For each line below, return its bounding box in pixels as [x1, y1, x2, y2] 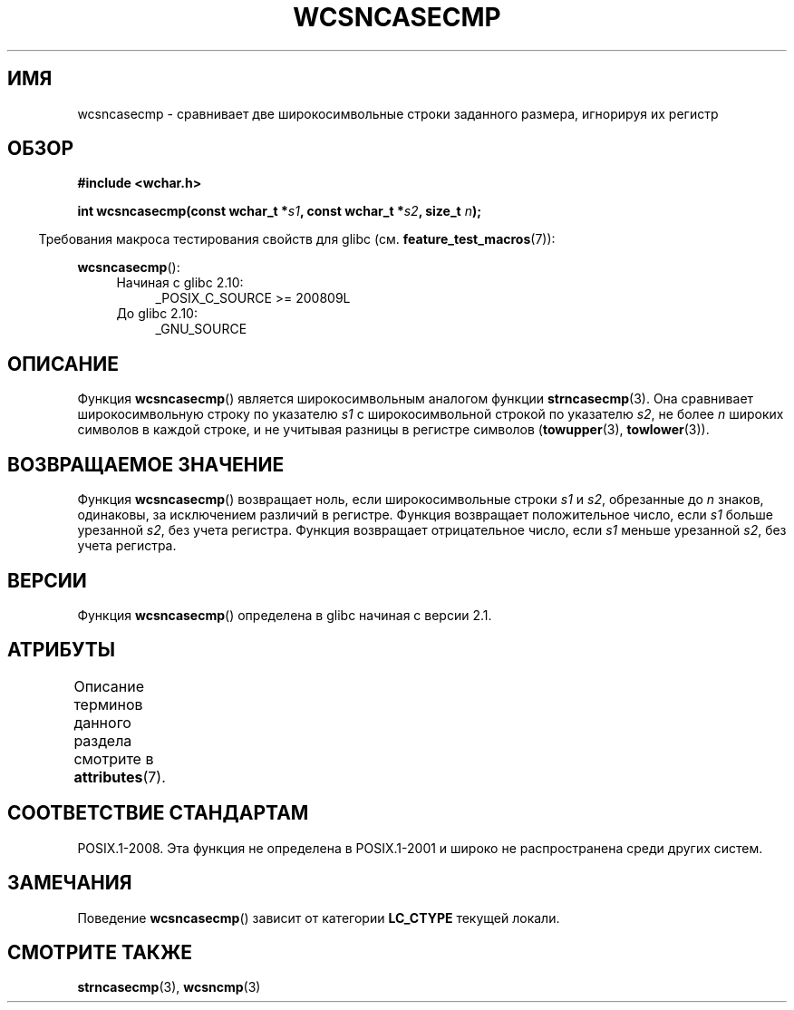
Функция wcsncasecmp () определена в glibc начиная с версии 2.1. [77, 607, 492, 623]
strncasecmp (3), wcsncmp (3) [77, 979, 261, 995]
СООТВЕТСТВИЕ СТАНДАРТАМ [7, 801, 309, 825]
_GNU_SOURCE [155, 321, 247, 337]
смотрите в [73, 749, 154, 768]
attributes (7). [73, 767, 166, 786]
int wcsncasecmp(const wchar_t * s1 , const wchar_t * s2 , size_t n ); [77, 203, 482, 219]
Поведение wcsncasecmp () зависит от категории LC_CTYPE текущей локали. [77, 909, 560, 926]
